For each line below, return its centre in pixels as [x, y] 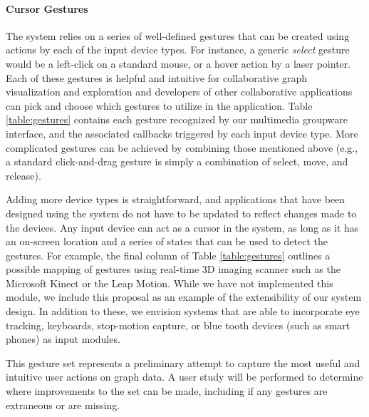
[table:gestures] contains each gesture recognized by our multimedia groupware [177, 119]
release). [24, 175]
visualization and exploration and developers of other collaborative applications [179, 92]
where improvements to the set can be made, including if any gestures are [167, 391]
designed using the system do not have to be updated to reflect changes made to [181, 213]
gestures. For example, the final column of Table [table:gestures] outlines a [168, 255]
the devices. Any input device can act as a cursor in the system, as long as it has [182, 227]
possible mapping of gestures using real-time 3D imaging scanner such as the [173, 269]
